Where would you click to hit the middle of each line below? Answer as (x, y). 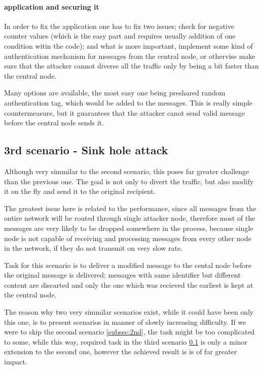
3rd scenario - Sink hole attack (86, 150)
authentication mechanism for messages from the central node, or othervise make (130, 56)
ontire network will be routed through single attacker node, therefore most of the (130, 218)
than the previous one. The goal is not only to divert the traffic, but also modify (129, 181)
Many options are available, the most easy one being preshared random (115, 93)
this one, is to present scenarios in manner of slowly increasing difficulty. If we (125, 322)
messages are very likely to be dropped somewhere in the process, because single (129, 228)
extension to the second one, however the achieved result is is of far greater (121, 351)
